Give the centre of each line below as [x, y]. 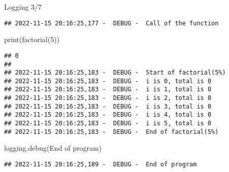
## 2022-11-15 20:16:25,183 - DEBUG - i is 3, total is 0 [108, 106]
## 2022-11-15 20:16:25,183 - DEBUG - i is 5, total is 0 [108, 124]
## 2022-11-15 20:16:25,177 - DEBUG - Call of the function [111, 23]
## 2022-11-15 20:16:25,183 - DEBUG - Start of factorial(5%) [115, 73]
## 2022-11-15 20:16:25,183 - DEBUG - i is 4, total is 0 [108, 115]
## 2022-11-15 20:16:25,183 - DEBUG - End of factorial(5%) [111, 132]
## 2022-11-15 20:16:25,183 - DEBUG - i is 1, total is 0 [108, 90]
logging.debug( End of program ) [53, 148]
